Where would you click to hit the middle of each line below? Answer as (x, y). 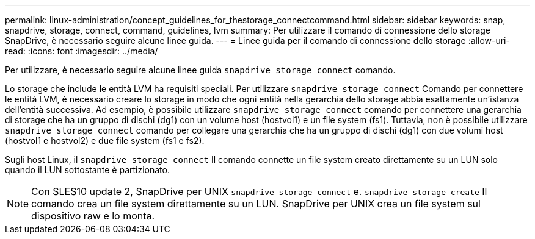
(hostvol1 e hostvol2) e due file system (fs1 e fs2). (105, 141)
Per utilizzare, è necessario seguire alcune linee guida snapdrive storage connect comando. (200, 70)
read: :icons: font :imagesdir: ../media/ (82, 51)
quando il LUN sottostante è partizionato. (87, 170)
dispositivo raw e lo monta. (93, 216)
